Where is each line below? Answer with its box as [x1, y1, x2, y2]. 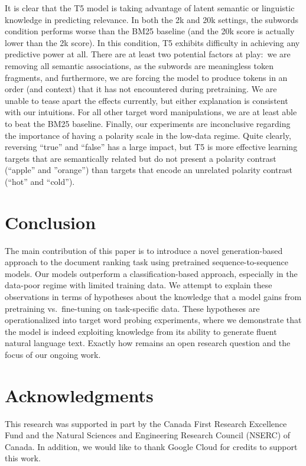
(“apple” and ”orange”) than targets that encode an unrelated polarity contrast [5, 164, 292, 176]
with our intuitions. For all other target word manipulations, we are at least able [5, 106, 297, 118]
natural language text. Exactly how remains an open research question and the [5, 337, 291, 349]
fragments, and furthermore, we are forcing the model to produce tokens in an [5, 71, 288, 83]
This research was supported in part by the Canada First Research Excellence [5, 417, 287, 429]
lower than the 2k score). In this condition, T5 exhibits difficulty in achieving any [5, 36, 300, 48]
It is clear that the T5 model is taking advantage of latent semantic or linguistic [5, 2, 295, 14]
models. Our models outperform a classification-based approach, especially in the [5, 267, 298, 279]
